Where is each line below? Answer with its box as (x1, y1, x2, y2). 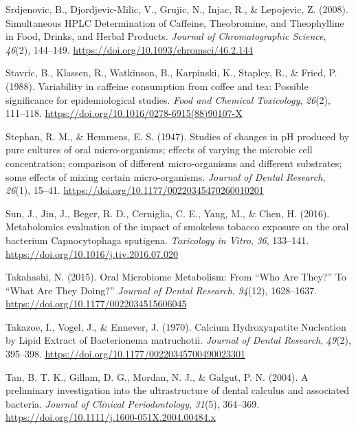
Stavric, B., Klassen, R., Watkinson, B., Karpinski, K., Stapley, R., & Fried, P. (5, 65, 337, 80)
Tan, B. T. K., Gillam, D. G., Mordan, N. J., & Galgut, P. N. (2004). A (5, 369, 309, 384)
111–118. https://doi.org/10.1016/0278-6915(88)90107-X (5, 106, 243, 120)
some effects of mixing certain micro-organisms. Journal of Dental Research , (5, 169, 326, 184)
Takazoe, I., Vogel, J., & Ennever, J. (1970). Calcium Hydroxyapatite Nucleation (5, 319, 346, 333)
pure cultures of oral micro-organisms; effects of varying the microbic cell (5, 142, 313, 157)
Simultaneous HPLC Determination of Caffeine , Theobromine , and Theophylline (5, 15, 344, 30)
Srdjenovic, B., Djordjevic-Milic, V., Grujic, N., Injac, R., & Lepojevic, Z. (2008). (5, 2, 348, 16)
